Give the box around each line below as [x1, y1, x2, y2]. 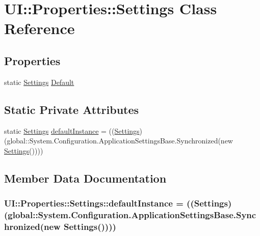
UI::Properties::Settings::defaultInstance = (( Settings [4, 197, 228, 210]
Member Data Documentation [4, 170, 167, 186]
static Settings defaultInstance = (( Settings [4, 125, 140, 136]
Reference [4, 18, 75, 39]
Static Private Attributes [4, 101, 139, 117]
